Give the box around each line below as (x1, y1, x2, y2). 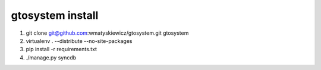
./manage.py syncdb (26, 54, 77, 61)
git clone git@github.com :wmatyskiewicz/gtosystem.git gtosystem (26, 29, 189, 36)
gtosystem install (11, 9, 99, 22)
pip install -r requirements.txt (26, 46, 97, 53)
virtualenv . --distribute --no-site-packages (26, 37, 133, 44)
